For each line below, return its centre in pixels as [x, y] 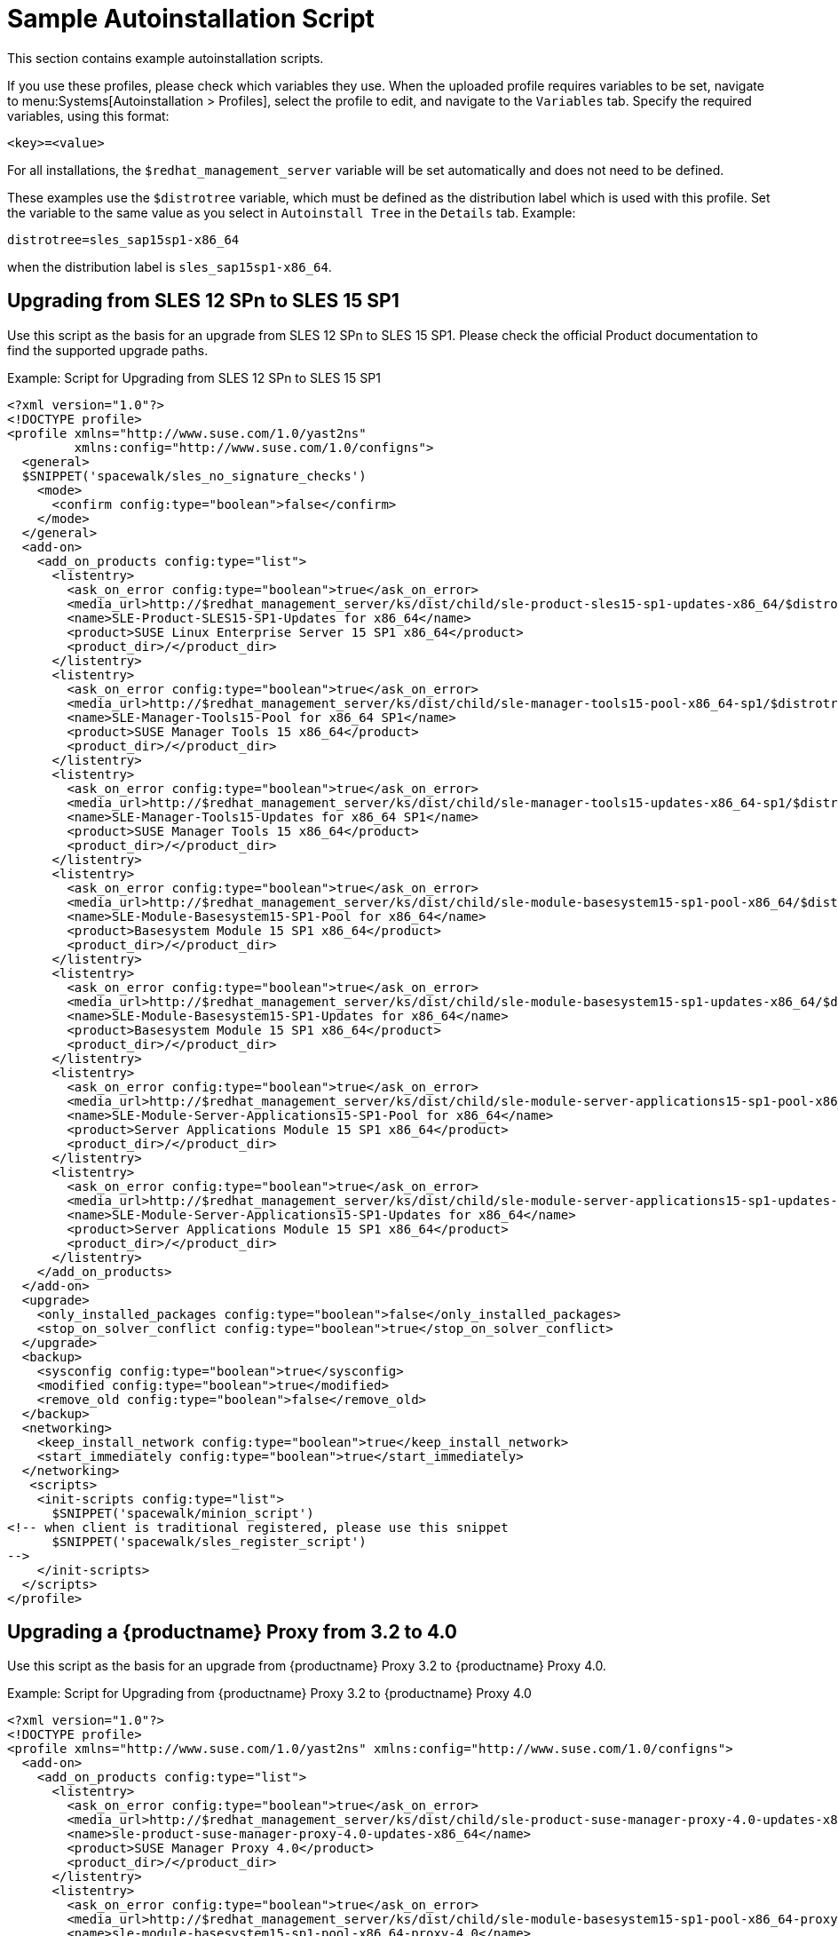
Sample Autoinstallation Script [191, 19]
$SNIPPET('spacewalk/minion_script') [183, 1513]
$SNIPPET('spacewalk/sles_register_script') [209, 1541]
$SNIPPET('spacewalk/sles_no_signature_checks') [194, 476]
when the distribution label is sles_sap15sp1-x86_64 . [170, 266]
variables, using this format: [88, 115]
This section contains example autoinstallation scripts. [166, 58]
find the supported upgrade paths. [108, 350]
